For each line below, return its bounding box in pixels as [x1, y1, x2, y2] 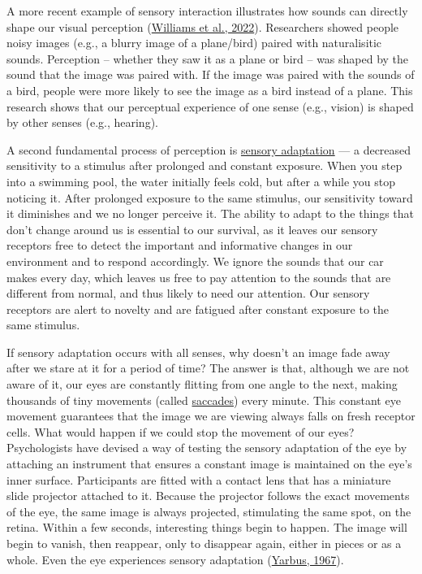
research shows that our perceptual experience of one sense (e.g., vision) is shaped [6, 98, 414, 115]
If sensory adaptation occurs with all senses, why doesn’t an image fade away [6, 343, 390, 360]
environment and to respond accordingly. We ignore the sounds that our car [6, 252, 384, 269]
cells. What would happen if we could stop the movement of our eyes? [6, 423, 355, 440]
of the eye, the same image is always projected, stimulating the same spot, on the [6, 502, 411, 520]
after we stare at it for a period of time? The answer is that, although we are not [6, 359, 410, 376]
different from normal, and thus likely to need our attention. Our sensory [6, 285, 370, 302]
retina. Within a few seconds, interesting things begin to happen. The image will [6, 519, 407, 536]
